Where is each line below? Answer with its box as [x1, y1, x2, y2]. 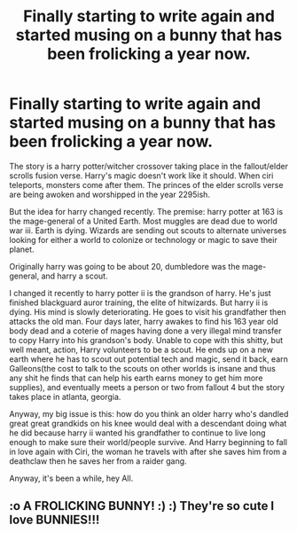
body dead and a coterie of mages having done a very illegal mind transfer [9, 325, 282, 336]
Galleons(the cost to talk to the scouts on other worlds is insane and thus [9, 363, 277, 373]
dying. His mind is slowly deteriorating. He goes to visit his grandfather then [9, 306, 286, 317]
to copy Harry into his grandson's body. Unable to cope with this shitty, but [9, 334, 284, 345]
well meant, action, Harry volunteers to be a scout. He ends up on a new [9, 344, 273, 355]
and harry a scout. [41, 270, 108, 281]
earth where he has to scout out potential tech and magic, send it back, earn [9, 353, 288, 364]
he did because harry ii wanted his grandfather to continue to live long [9, 427, 266, 438]
